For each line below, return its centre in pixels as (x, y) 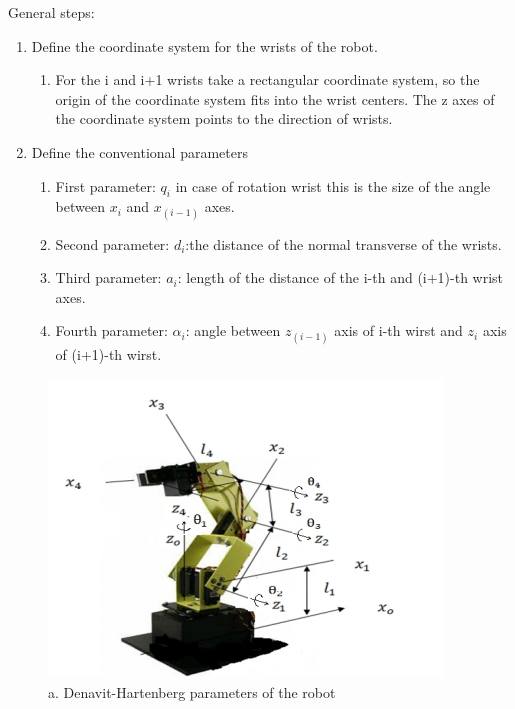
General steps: (51, 12)
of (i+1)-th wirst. (108, 353)
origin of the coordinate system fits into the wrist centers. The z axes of (275, 98)
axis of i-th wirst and (398, 330)
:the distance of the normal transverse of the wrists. (343, 243)
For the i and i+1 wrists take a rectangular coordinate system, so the (267, 79)
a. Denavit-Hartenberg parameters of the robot (192, 691)
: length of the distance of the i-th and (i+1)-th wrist (340, 277)
